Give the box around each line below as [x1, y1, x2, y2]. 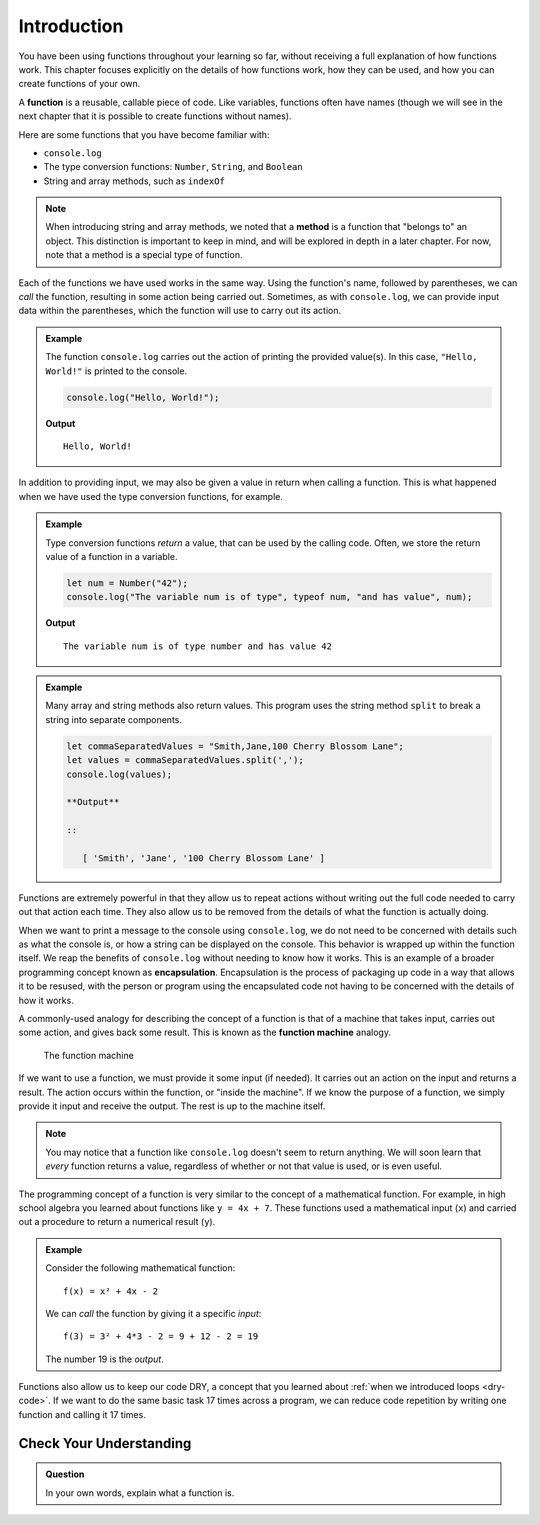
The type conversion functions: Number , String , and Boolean [43, 161, 304, 173]
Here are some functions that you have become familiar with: [18, 128, 270, 140]
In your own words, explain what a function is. [45, 1486, 235, 1499]
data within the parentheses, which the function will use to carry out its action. [18, 305, 342, 317]
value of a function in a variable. [45, 550, 178, 562]
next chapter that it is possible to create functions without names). [18, 110, 292, 122]
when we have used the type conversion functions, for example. [18, 490, 284, 502]
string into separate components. [45, 713, 182, 725]
